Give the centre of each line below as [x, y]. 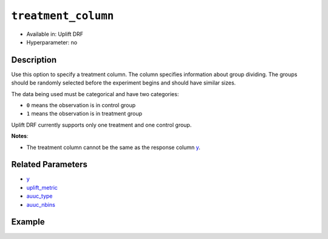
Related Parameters [50, 165]
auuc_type [39, 196]
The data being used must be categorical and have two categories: [95, 94]
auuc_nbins [41, 204]
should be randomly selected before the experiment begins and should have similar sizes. [124, 83]
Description [34, 60]
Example [28, 222]
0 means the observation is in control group [81, 105]
